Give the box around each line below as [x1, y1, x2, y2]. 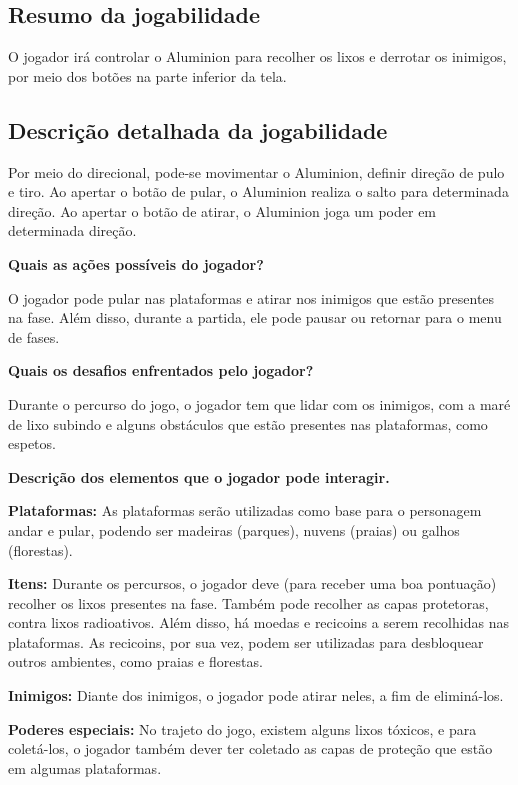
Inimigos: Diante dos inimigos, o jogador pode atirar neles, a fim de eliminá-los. [8, 685, 504, 706]
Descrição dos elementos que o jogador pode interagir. [8, 466, 390, 487]
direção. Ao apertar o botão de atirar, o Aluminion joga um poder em [8, 200, 437, 221]
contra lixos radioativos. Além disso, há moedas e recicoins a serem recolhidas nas [8, 612, 509, 633]
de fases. [8, 326, 60, 347]
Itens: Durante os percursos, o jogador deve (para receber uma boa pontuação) [8, 573, 497, 594]
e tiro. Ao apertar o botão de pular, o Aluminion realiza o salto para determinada [8, 181, 509, 202]
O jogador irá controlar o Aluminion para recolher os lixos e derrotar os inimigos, [8, 46, 507, 67]
